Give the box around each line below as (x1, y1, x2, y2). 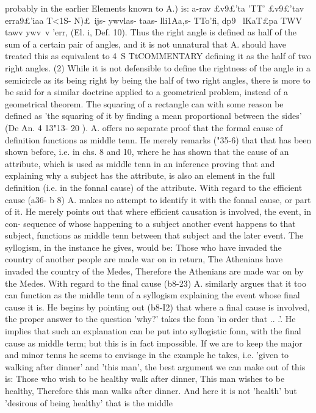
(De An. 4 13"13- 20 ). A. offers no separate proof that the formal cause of (5, 121, 283, 134)
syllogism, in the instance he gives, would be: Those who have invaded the (5, 240, 282, 253)
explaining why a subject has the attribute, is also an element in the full (5, 169, 275, 182)
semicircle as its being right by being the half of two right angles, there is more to (5, 73, 311, 86)
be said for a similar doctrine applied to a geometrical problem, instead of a (5, 85, 288, 98)
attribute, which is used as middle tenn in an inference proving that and (5, 157, 275, 170)
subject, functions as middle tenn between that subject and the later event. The (5, 229, 304, 242)
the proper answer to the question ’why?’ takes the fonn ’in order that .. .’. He (5, 312, 296, 325)
